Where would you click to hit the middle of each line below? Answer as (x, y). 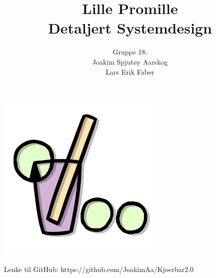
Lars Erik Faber (130, 71)
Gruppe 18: (130, 52)
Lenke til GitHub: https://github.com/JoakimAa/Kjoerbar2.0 (99, 269)
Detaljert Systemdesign (130, 28)
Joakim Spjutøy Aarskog (130, 61)
